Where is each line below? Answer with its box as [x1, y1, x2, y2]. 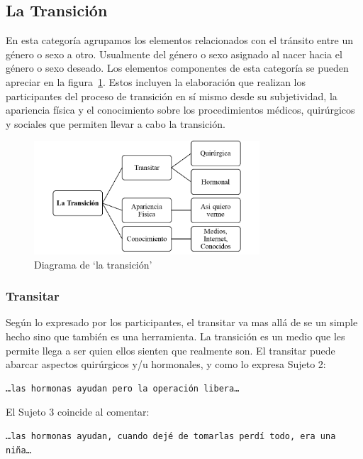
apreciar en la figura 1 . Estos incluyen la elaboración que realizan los [6, 74, 306, 89]
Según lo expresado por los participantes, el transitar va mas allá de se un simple [6, 315, 358, 330]
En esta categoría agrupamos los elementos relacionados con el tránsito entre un [6, 33, 354, 48]
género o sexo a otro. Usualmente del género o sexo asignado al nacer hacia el [6, 46, 342, 61]
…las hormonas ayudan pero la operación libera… [6, 383, 240, 394]
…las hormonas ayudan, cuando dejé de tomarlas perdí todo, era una [6, 431, 336, 442]
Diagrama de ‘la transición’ [34, 256, 152, 271]
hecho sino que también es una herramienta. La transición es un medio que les [6, 329, 345, 344]
